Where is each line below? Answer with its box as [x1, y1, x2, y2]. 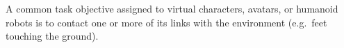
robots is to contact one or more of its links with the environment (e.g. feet [6, 15, 327, 29]
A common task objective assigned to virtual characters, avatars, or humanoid [6, 1, 338, 15]
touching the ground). [6, 29, 99, 43]
